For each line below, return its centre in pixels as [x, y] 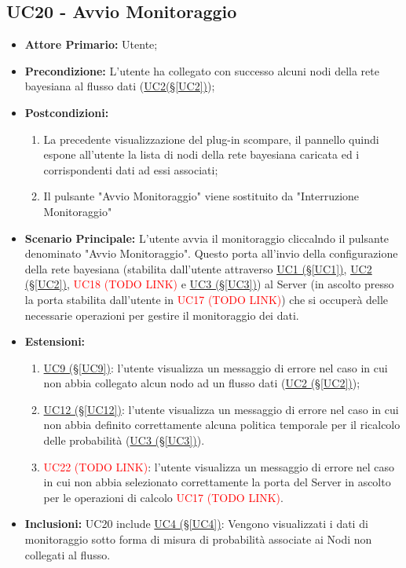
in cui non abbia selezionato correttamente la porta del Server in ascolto [217, 482]
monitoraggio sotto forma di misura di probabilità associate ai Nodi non [198, 539]
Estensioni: [55, 341]
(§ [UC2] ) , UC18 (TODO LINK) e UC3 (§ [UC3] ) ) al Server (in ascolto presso [209, 284]
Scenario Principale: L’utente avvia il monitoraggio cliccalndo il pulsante [207, 238]
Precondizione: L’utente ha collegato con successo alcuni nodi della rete [202, 70]
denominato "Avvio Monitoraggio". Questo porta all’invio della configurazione [211, 253]
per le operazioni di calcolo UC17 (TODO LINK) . [163, 497]
